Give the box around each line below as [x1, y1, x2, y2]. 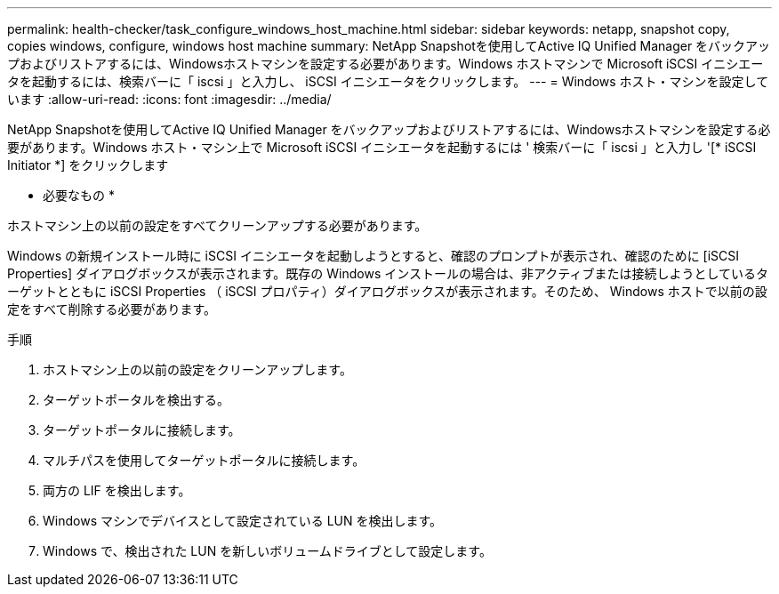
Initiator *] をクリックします [7, 157, 169, 173]
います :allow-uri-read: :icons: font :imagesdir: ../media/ [7, 92, 332, 107]
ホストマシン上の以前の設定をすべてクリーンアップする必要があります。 [7, 218, 428, 233]
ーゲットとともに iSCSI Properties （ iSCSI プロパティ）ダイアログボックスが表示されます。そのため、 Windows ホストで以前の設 [7, 284, 767, 299]
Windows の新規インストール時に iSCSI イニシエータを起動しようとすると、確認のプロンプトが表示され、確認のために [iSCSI [7, 248, 740, 263]
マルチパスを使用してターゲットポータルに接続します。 [43, 453, 365, 468]
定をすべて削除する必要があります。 [7, 301, 217, 317]
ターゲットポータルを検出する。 [43, 392, 229, 407]
